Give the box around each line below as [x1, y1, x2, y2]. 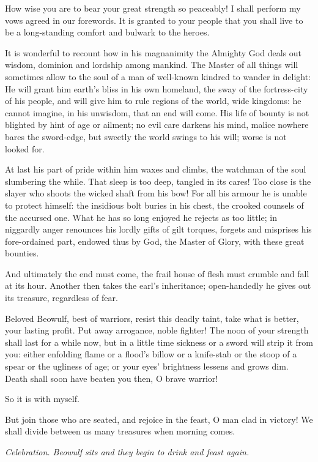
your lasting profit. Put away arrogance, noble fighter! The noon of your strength [5, 324, 309, 337]
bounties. [5, 247, 39, 259]
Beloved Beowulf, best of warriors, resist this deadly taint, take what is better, [5, 311, 299, 324]
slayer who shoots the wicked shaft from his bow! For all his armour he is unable [5, 187, 307, 199]
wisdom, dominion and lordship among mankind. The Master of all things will [5, 58, 298, 71]
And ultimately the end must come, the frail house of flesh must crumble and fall [5, 267, 309, 280]
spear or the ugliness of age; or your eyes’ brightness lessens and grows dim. [5, 360, 289, 373]
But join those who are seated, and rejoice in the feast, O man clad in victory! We [5, 412, 313, 425]
